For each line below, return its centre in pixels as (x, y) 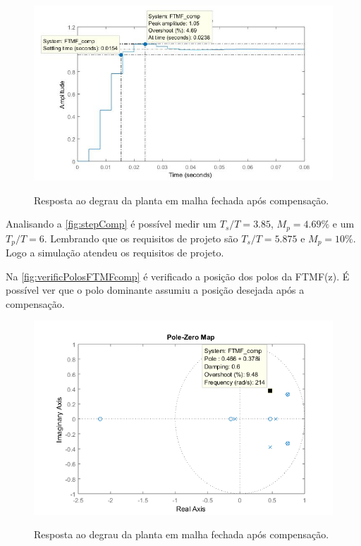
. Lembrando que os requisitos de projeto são (141, 238)
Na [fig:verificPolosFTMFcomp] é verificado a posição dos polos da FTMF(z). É (178, 276)
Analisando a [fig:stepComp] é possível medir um (111, 224)
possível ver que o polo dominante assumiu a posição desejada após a (155, 290)
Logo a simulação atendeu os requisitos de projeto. (115, 253)
